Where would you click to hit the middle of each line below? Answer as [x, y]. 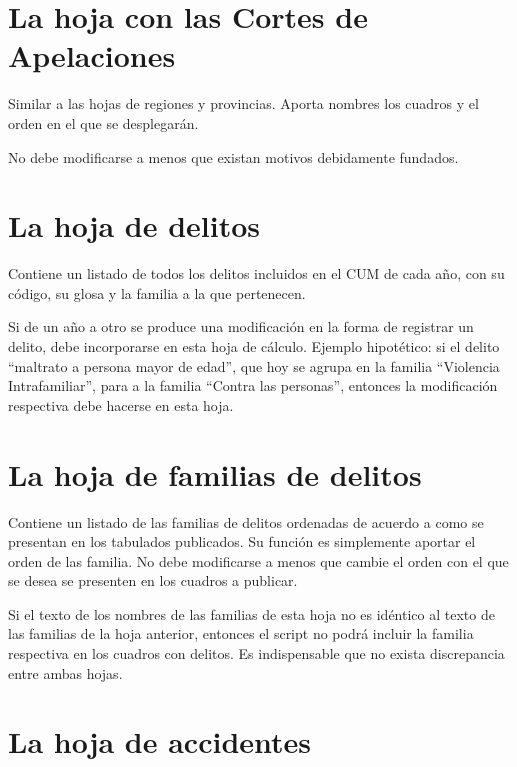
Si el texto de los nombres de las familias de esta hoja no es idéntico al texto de [251, 613]
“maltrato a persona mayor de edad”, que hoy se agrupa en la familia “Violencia [254, 365]
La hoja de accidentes [160, 741]
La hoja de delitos [134, 225]
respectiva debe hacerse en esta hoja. [121, 404]
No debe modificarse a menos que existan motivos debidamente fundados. [233, 156]
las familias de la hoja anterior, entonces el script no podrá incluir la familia [241, 633]
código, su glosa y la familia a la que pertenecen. [157, 292]
